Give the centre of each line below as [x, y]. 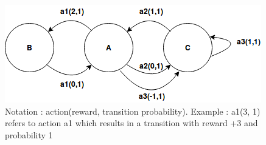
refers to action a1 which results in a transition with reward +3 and [131, 123]
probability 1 [29, 134]
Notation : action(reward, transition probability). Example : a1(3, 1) [133, 111]
